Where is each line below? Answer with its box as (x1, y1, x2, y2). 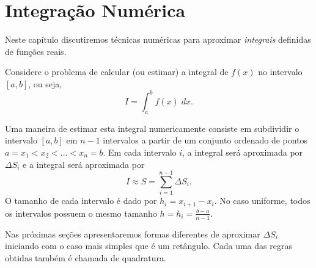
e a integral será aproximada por (23, 158, 145, 170)
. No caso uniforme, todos (214, 194, 310, 207)
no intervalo (258, 65, 303, 78)
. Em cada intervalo (103, 145, 177, 158)
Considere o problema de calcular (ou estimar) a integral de (5, 65, 229, 78)
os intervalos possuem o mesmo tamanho (5, 206, 157, 219)
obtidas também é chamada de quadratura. (5, 251, 166, 264)
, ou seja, (28, 77, 62, 90)
